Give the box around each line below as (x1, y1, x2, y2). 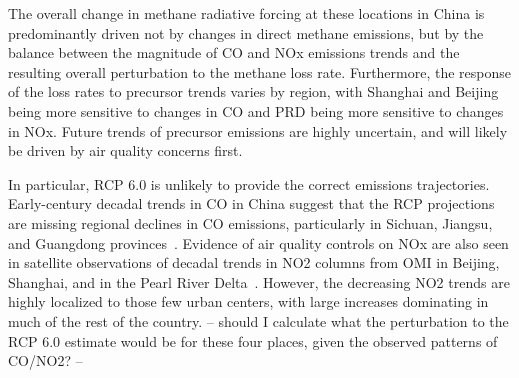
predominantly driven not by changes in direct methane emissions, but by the (8, 22, 484, 43)
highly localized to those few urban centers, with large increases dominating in (8, 291, 489, 312)
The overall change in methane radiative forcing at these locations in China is (8, 3, 485, 23)
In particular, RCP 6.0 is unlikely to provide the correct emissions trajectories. (8, 173, 490, 194)
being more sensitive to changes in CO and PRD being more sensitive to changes (8, 100, 504, 121)
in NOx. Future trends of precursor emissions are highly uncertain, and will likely (8, 120, 508, 141)
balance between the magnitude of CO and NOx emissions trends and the (8, 42, 460, 63)
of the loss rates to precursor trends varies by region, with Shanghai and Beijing (8, 81, 499, 102)
